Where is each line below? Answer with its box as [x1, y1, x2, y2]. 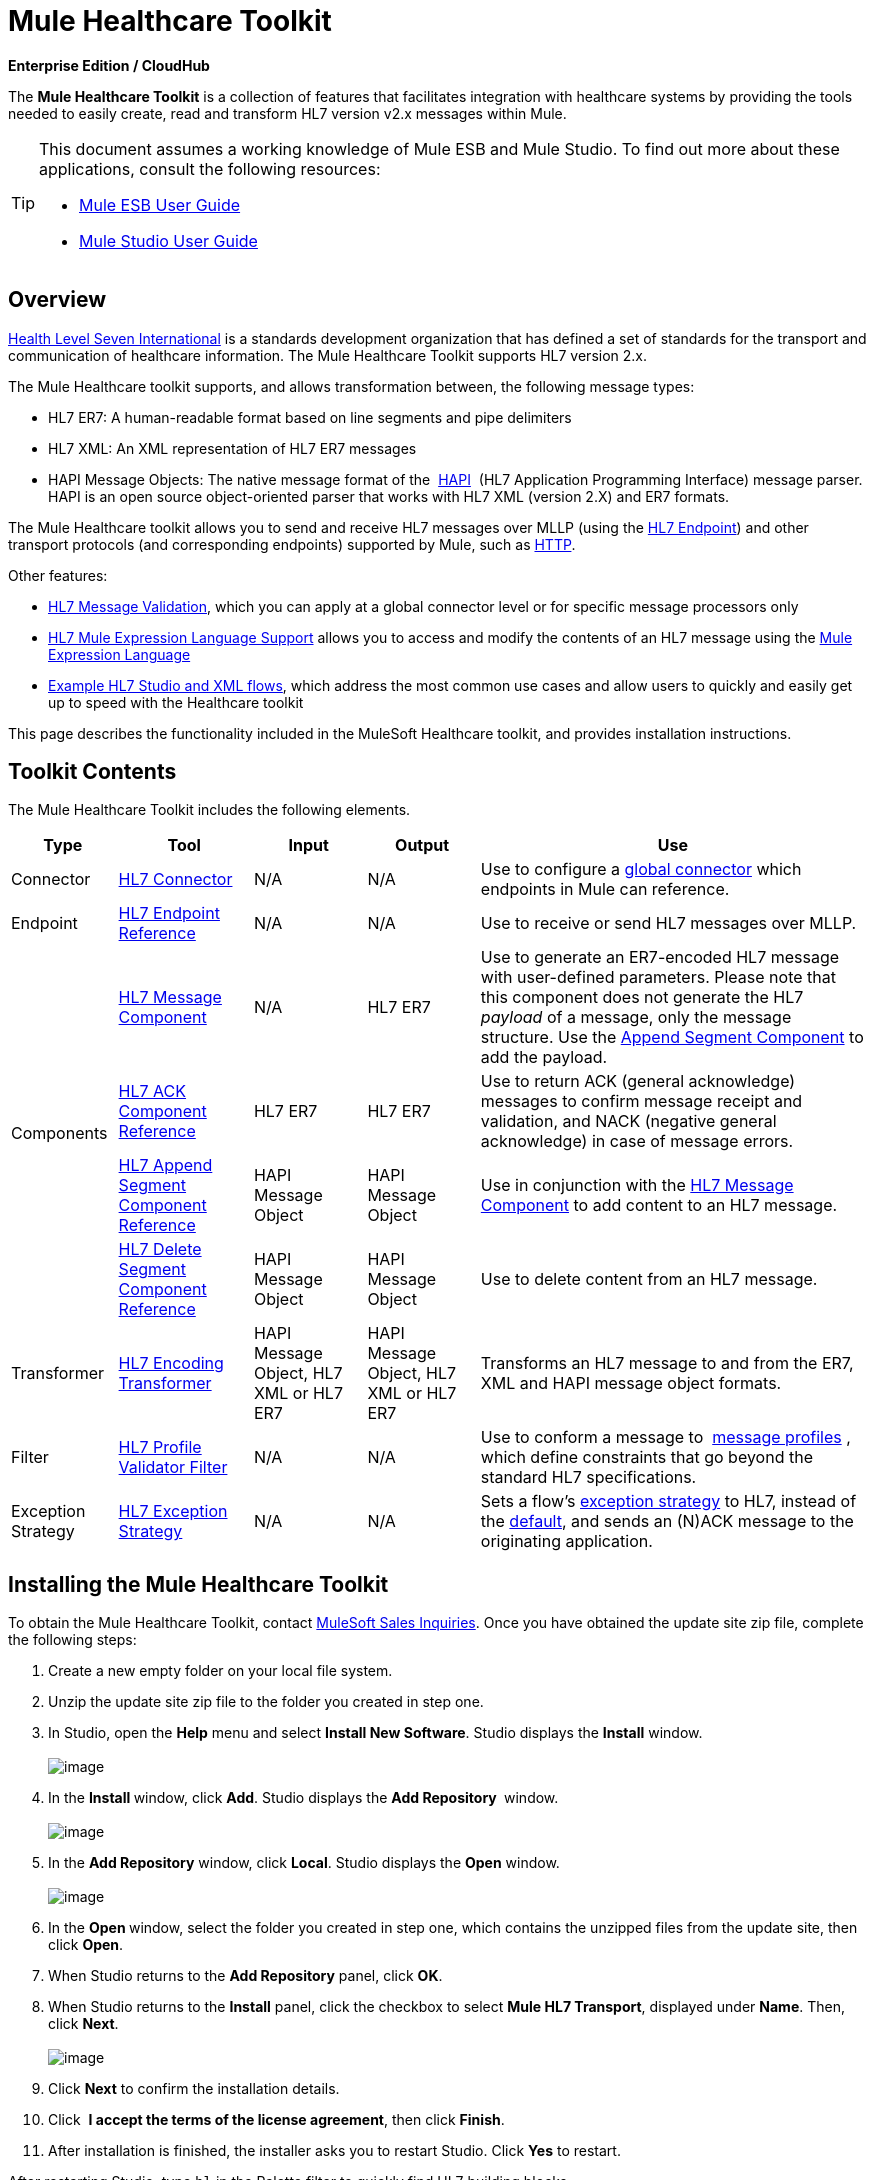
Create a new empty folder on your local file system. [48, 1662, 393, 1680]
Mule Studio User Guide [79, 230, 258, 251]
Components [11, 1123, 108, 1144]
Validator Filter [118, 1457, 228, 1478]
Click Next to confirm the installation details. [48, 2080, 340, 2098]
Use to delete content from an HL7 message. [480, 1269, 818, 1290]
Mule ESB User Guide [79, 194, 241, 215]
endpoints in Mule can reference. [480, 879, 730, 900]
